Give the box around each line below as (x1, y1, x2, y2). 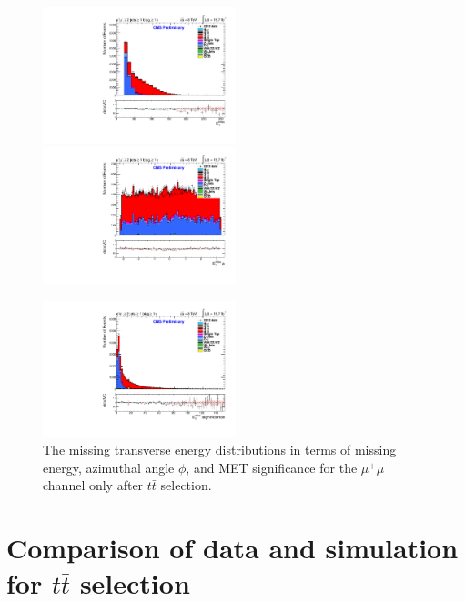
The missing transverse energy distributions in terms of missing (43, 440, 397, 459)
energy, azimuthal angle (43, 457, 175, 476)
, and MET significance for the (186, 457, 358, 476)
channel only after (43, 476, 144, 495)
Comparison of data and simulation (6, 529, 459, 566)
